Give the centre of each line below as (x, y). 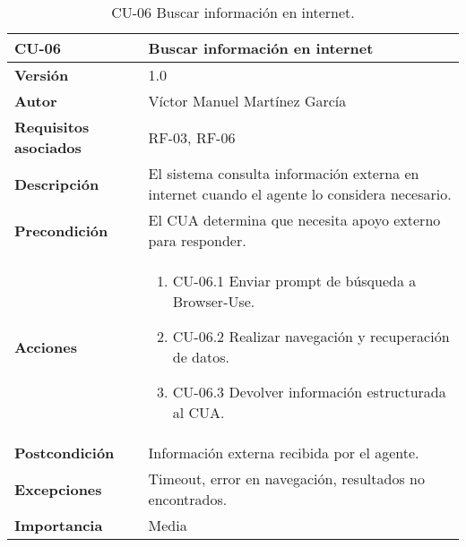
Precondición (61, 230)
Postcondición (65, 453)
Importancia (59, 525)
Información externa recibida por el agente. (284, 453)
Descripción (57, 184)
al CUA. (198, 412)
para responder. (197, 240)
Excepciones (58, 489)
